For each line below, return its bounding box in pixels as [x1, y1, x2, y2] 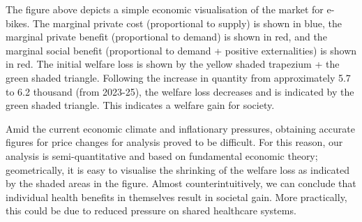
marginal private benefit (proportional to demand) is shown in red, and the [6, 29, 327, 44]
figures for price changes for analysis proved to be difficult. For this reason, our [6, 135, 343, 149]
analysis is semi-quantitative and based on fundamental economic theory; [6, 148, 318, 163]
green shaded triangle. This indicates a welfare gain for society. [6, 98, 275, 112]
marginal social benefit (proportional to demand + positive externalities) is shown [6, 43, 357, 57]
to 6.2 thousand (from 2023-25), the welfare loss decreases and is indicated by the [6, 84, 354, 98]
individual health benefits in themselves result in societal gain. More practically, [6, 189, 347, 204]
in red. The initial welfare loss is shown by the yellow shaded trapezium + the [6, 57, 340, 71]
